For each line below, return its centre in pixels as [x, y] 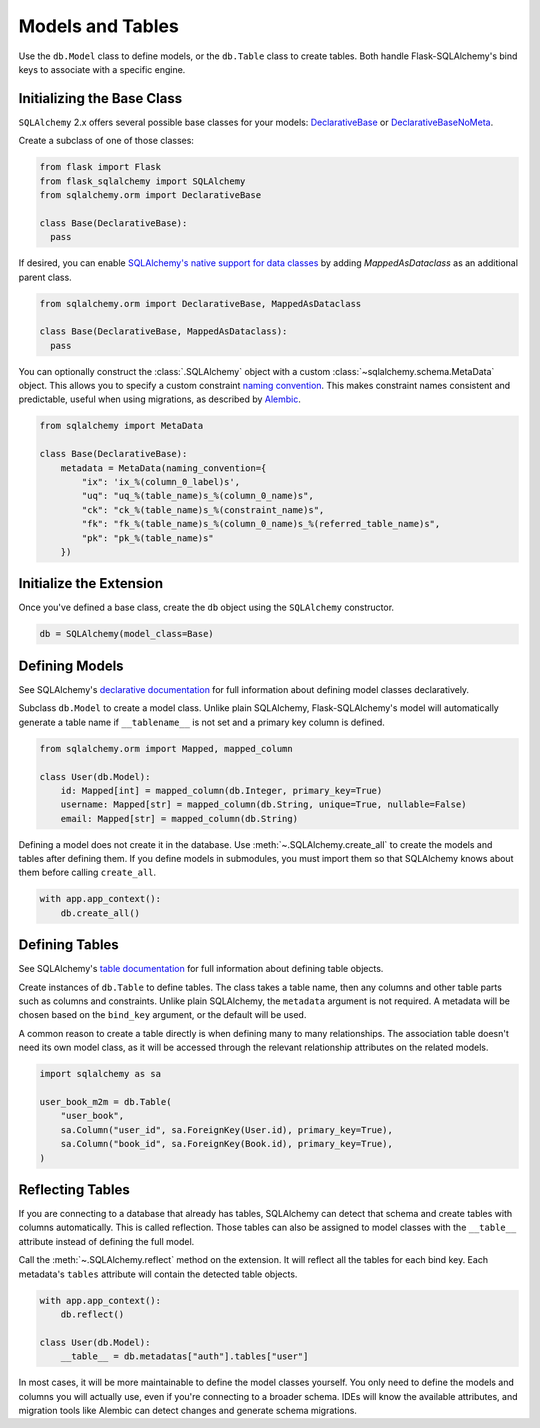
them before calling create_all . [87, 872]
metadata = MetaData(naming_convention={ [163, 468]
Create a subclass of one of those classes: [106, 141]
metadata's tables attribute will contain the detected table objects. [158, 1274]
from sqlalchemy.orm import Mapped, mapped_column [166, 748]
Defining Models [71, 665]
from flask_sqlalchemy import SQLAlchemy [142, 181]
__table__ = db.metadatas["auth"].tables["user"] [184, 1356]
